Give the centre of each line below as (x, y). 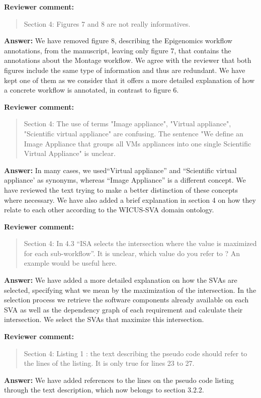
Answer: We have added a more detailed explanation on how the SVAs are (121, 280)
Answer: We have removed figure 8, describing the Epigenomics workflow (118, 41)
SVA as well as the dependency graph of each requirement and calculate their (123, 309)
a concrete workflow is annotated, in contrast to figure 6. (92, 90)
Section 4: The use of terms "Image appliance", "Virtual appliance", (127, 124)
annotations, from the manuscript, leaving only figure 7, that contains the (118, 50)
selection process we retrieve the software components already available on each (126, 300)
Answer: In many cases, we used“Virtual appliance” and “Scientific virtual (120, 170)
